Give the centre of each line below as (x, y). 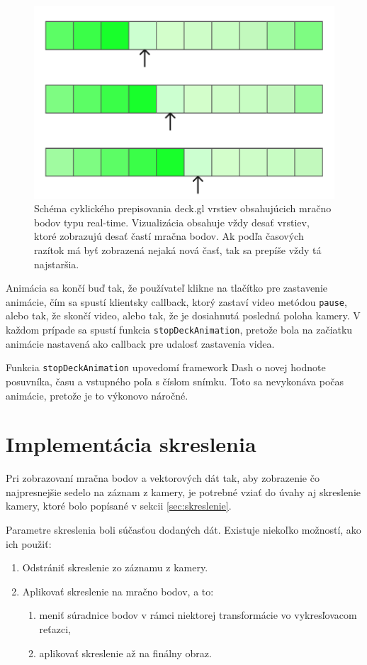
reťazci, (55, 628)
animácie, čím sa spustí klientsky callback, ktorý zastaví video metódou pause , (176, 301)
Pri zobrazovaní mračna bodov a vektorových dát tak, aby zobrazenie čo (163, 478)
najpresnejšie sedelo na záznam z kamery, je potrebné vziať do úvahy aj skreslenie (183, 491)
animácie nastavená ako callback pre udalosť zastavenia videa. (140, 343)
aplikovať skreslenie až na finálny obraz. (125, 653)
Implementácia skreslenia (131, 444)
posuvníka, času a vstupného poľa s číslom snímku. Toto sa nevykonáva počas (175, 381)
